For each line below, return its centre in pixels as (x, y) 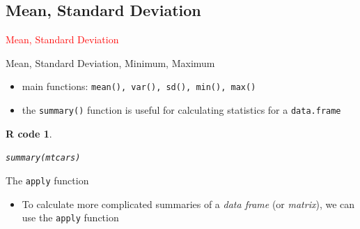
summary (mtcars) (43, 158)
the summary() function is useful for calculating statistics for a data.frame (181, 110)
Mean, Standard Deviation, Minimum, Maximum (110, 62)
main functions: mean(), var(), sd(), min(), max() (139, 86)
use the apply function (70, 217)
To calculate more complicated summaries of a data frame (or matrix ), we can (188, 204)
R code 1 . (29, 133)
